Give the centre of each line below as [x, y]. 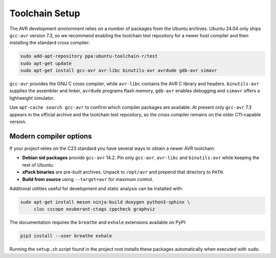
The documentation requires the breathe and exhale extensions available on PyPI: [98, 222]
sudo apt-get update [46, 63]
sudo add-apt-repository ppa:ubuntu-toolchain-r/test [89, 56]
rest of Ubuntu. [38, 165]
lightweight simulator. [32, 98]
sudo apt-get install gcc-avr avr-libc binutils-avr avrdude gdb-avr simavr [119, 71]
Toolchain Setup [45, 13]
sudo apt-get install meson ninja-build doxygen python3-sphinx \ [105, 202]
